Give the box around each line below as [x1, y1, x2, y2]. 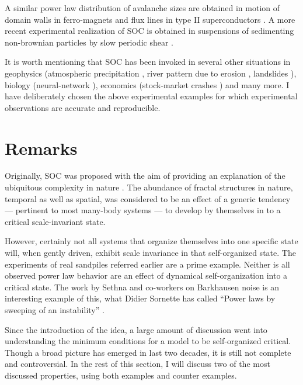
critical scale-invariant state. [5, 215, 106, 227]
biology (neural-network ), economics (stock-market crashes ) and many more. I [5, 78, 290, 91]
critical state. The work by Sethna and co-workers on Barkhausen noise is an [5, 280, 280, 293]
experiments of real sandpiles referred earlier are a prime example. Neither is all [5, 258, 290, 270]
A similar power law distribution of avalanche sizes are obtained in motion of [5, 2, 280, 13]
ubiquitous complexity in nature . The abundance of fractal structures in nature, [5, 181, 293, 193]
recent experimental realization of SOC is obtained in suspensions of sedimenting [5, 25, 294, 37]
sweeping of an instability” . [5, 304, 105, 315]
